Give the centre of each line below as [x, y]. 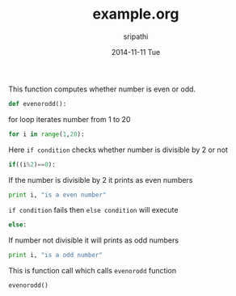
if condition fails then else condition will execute [93, 210]
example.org [136, 14]
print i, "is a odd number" [56, 256]
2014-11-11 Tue [136, 52]
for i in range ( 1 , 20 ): [46, 134]
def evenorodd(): [38, 104]
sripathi [136, 36]
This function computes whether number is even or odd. [102, 89]
